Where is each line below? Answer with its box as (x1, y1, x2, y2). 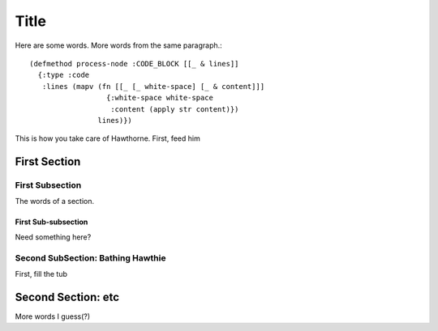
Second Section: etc (15, 290, 120, 303)
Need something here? (15, 231, 92, 242)
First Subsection (15, 180, 82, 191)
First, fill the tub (15, 269, 68, 278)
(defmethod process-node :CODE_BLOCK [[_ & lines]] (29, 59, 239, 68)
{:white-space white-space (105, 93, 214, 103)
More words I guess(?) (15, 312, 91, 321)
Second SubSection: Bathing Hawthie (15, 252, 166, 263)
